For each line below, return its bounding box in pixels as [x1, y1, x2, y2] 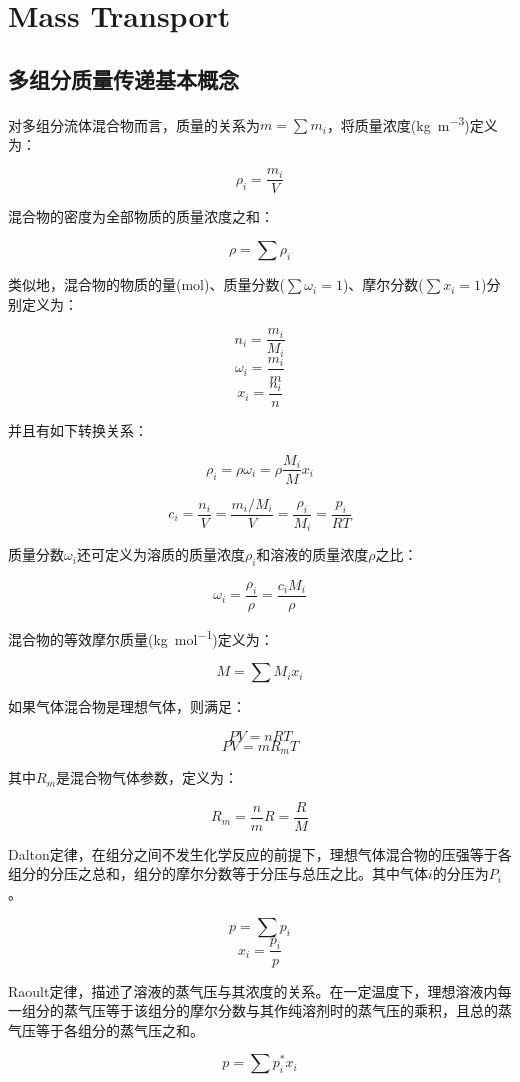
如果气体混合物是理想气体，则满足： [8, 696, 246, 717]
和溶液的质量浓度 [256, 544, 369, 565]
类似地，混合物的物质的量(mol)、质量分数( [8, 274, 285, 295]
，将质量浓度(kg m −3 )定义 [326, 111, 498, 135]
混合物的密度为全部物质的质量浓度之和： [8, 206, 274, 227]
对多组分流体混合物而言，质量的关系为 [8, 114, 260, 135]
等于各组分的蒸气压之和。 [35, 1019, 204, 1040]
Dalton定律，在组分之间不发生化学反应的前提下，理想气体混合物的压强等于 [8, 843, 498, 864]
